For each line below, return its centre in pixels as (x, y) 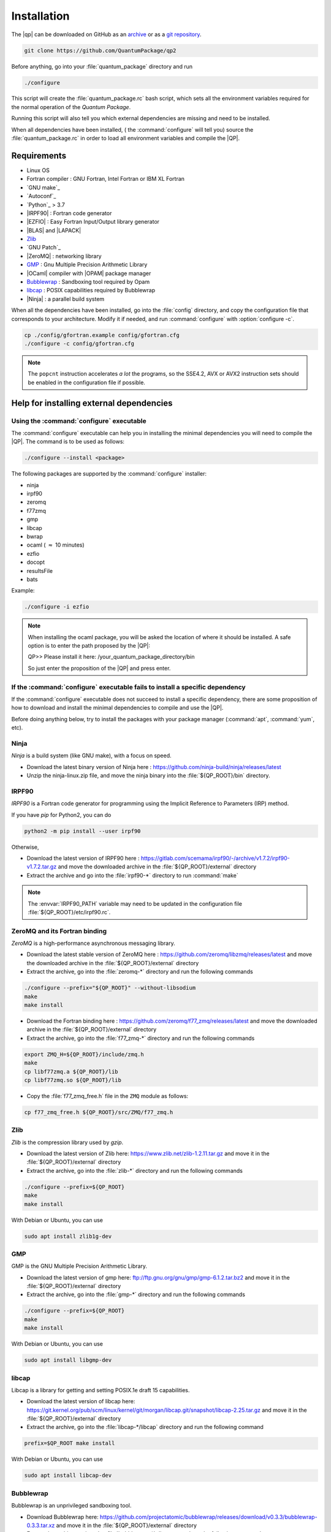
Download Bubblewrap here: (63, 1517)
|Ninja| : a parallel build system (66, 299)
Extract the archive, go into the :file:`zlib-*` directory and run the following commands (135, 1170)
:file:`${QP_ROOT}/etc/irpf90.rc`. (69, 912)
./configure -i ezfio (57, 607)
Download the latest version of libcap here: (81, 1401)
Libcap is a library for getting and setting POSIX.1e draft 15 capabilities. (101, 1390)
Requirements (39, 155)
